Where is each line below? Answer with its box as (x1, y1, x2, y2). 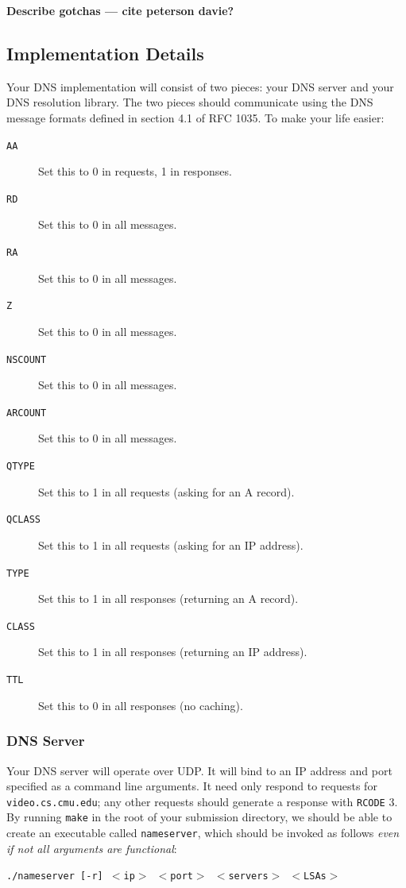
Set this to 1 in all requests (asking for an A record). (38, 483, 295, 500)
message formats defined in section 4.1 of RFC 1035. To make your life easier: (6, 109, 385, 125)
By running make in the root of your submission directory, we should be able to (6, 809, 392, 825)
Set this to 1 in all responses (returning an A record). (38, 590, 299, 607)
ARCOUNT (6, 407, 47, 419)
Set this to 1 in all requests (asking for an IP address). (38, 536, 304, 553)
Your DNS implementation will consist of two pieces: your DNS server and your (6, 78, 394, 95)
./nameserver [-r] (6, 871, 103, 882)
